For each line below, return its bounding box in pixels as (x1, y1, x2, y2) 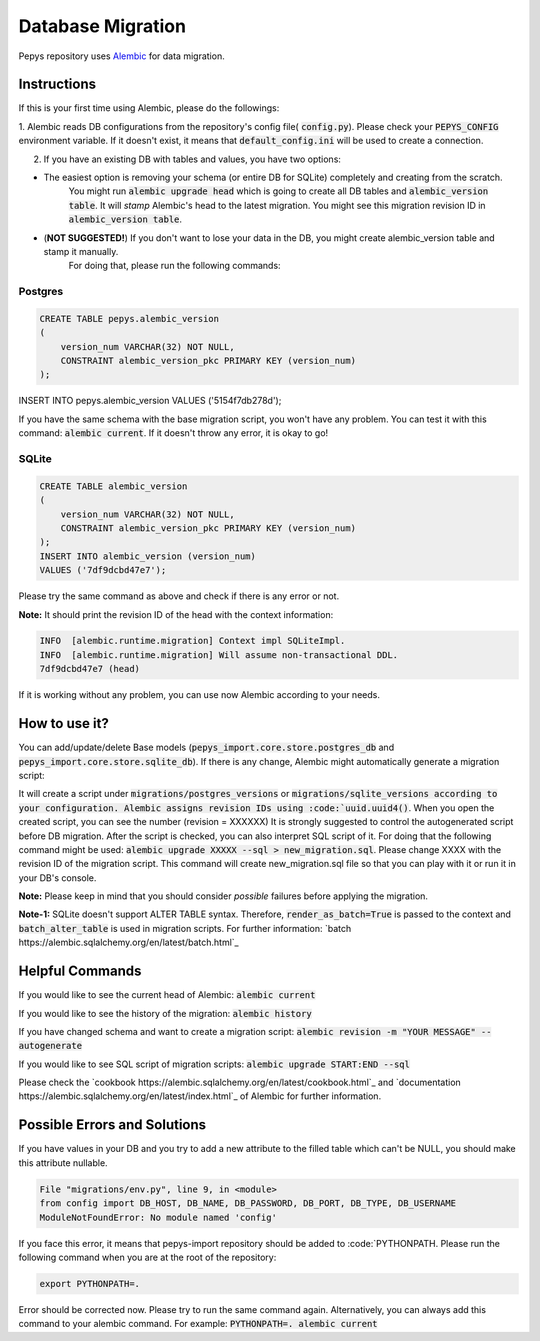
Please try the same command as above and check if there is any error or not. (18, 590, 340, 602)
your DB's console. (18, 871, 97, 884)
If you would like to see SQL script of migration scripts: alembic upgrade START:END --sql (18, 1058, 410, 1070)
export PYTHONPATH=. (39, 1278, 140, 1289)
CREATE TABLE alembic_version (39, 480, 188, 492)
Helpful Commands (18, 963, 142, 980)
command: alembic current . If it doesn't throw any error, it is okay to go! (18, 427, 329, 439)
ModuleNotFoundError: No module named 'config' (39, 1211, 277, 1223)
